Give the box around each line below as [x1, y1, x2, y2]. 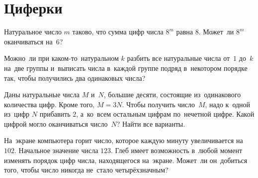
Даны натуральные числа [4, 89, 80, 100]
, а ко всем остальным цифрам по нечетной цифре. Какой [76, 109, 255, 119]
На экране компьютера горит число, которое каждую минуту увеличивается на [4, 135, 243, 146]
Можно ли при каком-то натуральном [4, 53, 119, 63]
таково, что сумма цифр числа [72, 26, 164, 37]
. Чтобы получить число [122, 99, 195, 109]
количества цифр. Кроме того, [4, 99, 95, 109]
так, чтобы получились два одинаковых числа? [4, 72, 146, 83]
